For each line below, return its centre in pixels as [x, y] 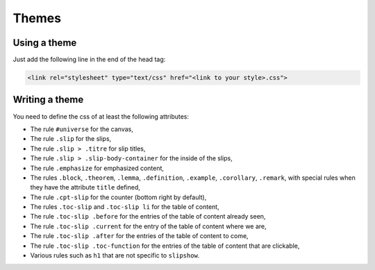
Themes [37, 18]
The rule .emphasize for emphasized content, [97, 168]
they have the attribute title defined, [85, 187]
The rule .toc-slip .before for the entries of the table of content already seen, [148, 217]
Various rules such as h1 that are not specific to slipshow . [115, 255]
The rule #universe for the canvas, [82, 129]
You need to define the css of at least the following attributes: [101, 116]
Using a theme [45, 43]
